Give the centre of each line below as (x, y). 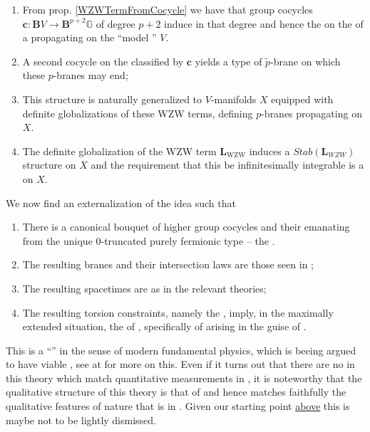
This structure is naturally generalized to (112, 99)
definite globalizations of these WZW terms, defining (138, 113)
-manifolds (233, 99)
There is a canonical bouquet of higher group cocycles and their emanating (186, 227)
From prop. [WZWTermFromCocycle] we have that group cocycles (168, 9)
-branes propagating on (312, 113)
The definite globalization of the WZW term (119, 151)
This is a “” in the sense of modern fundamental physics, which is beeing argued (181, 350)
